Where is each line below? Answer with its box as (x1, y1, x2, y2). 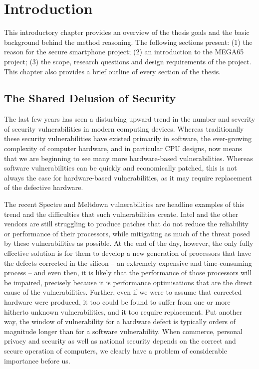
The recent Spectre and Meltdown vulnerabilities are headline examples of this (4, 199, 245, 209)
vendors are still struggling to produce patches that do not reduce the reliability (4, 218, 249, 229)
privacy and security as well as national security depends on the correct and (4, 336, 236, 346)
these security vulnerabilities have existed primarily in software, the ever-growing (4, 133, 252, 144)
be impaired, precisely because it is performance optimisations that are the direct (4, 277, 253, 287)
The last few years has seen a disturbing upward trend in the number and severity (4, 114, 256, 124)
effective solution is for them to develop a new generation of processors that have (4, 248, 252, 258)
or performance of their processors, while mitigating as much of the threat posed (4, 228, 250, 238)
